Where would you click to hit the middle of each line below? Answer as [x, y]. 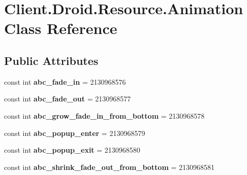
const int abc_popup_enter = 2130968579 [75, 133]
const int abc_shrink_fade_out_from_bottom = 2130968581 [110, 167]
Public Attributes [51, 60]
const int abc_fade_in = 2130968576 [65, 81]
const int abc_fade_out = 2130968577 [68, 99]
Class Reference [61, 28]
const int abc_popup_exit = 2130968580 [72, 150]
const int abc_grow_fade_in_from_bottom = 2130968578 [104, 115]
